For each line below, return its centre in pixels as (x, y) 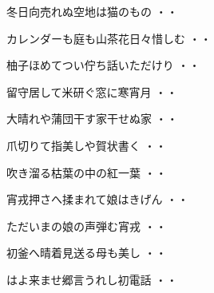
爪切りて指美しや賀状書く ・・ (87, 145)
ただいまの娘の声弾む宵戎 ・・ (87, 226)
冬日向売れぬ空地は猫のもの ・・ (92, 11)
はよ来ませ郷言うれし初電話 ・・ (92, 279)
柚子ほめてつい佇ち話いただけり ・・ (103, 65)
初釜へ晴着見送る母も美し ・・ (87, 253)
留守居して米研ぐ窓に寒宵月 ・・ (92, 91)
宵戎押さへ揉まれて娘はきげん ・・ (98, 199)
